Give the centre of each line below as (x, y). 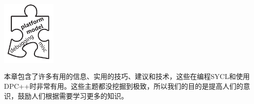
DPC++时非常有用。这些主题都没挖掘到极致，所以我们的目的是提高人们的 (124, 86)
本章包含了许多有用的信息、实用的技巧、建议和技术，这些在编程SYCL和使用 (127, 76)
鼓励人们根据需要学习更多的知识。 (73, 95)
